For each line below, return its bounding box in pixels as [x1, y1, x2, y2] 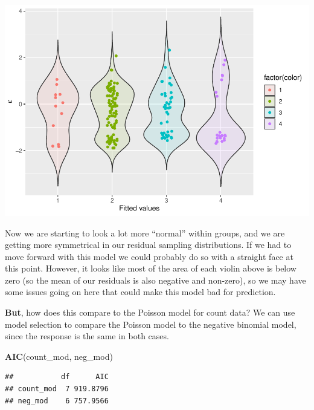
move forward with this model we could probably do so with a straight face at [5, 250, 293, 262]
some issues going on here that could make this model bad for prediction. [5, 285, 276, 298]
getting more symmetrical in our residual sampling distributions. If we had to [5, 238, 292, 251]
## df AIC [5, 373, 109, 382]
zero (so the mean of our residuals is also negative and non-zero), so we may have [5, 273, 306, 286]
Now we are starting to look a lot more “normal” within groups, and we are [5, 226, 285, 239]
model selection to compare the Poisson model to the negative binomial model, [5, 317, 296, 330]
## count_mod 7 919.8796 [5, 385, 109, 394]
